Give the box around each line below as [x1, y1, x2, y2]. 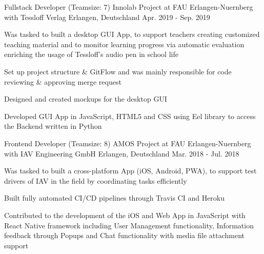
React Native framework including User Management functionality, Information [4, 220, 254, 230]
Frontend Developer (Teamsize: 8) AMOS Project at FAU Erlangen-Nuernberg [4, 138, 251, 148]
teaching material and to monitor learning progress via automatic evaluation [4, 38, 245, 49]
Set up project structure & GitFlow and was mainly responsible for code [4, 66, 232, 76]
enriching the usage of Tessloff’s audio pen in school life [4, 49, 178, 60]
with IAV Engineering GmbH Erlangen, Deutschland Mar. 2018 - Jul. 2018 [4, 148, 239, 159]
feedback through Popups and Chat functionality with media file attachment [4, 230, 245, 241]
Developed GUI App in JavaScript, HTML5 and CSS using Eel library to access [4, 110, 256, 121]
